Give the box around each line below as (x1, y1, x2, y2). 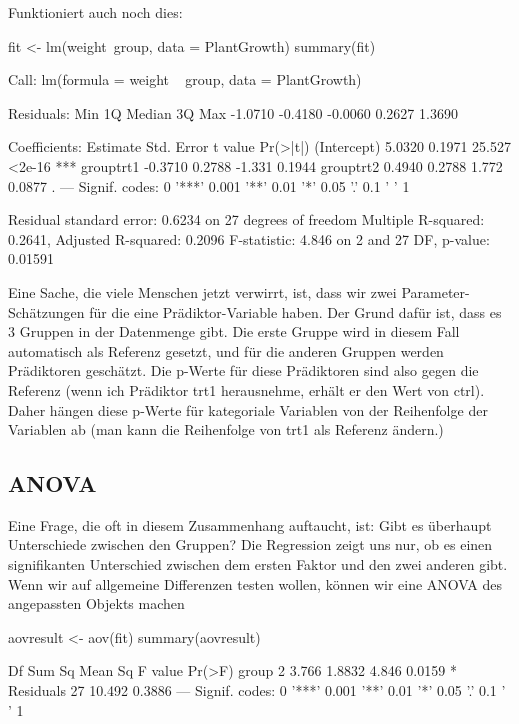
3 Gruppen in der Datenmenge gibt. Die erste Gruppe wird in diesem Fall (8, 321, 460, 342)
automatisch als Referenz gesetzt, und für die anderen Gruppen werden (8, 340, 444, 361)
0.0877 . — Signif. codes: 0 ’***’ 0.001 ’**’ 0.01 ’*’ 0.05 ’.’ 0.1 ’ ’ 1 (8, 175, 410, 196)
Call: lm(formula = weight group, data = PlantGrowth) (8, 69, 362, 90)
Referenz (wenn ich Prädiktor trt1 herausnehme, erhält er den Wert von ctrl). (8, 379, 485, 400)
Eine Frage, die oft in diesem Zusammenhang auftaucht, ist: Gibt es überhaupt (8, 514, 492, 535)
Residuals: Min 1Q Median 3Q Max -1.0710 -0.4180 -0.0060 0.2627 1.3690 (8, 102, 458, 123)
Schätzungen (8, 301, 85, 322)
